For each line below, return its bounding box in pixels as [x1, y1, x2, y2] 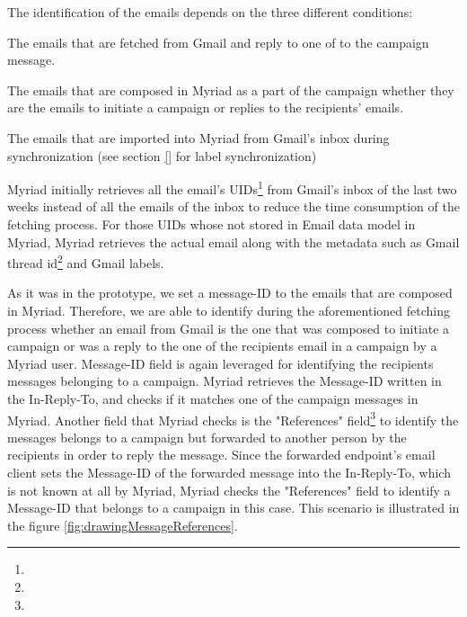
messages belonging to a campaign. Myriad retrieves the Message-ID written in [7, 371, 442, 390]
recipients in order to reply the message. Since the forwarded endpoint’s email [7, 445, 436, 464]
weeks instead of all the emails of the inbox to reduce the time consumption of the [7, 197, 460, 216]
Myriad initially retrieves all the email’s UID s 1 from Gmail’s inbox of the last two [7, 177, 457, 198]
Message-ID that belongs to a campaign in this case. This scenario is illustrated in [7, 498, 460, 517]
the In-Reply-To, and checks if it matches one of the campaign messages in [7, 389, 419, 407]
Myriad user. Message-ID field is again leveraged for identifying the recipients [7, 353, 434, 372]
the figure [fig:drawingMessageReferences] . [7, 515, 238, 534]
